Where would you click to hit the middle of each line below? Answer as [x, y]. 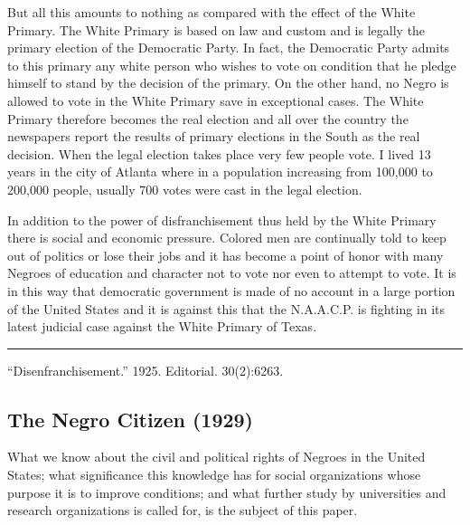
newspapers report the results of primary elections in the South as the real [214, 136]
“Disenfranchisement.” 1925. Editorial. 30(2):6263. [146, 370]
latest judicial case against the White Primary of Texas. [162, 326]
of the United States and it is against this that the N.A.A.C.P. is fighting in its [226, 308]
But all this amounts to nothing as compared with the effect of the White [211, 12]
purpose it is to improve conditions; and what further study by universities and [227, 492]
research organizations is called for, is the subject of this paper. [183, 510]
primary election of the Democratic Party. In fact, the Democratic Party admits [229, 48]
